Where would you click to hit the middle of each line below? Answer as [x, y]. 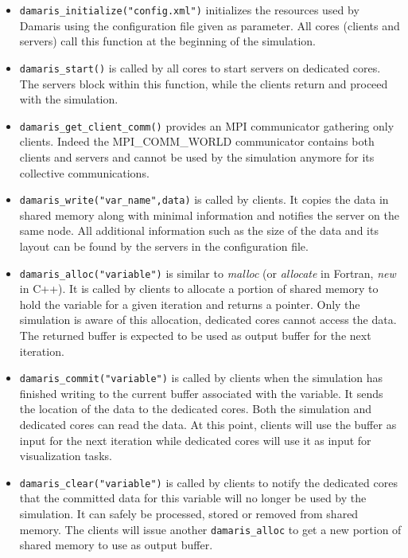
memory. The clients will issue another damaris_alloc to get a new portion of [210, 529]
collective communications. [84, 172]
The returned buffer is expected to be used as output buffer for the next [195, 335]
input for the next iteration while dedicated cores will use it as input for [195, 440]
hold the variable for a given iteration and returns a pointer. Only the [190, 304]
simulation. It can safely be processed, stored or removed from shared [189, 514]
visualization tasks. [66, 456]
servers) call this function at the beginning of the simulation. [167, 41]
